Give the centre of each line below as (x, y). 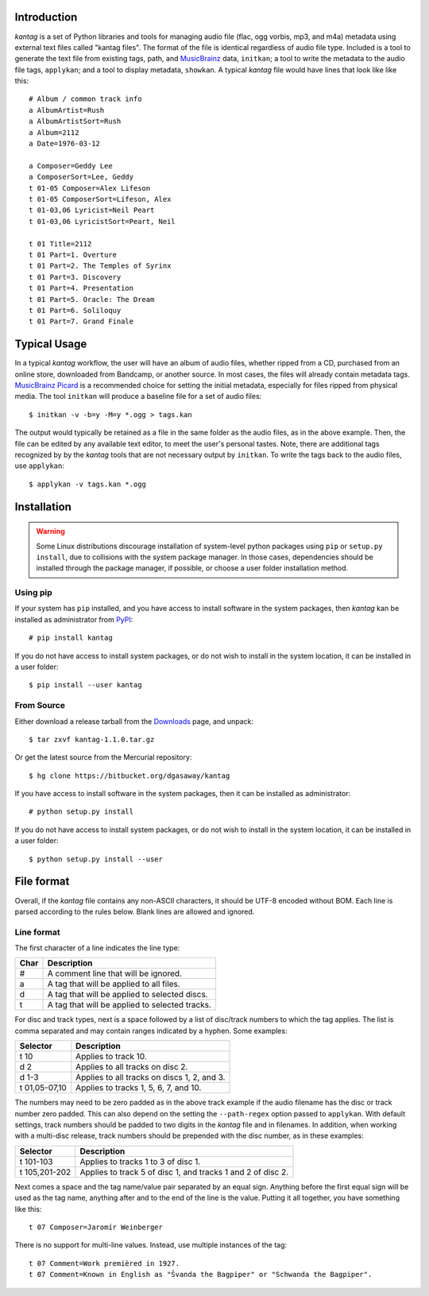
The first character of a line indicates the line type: (97, 948)
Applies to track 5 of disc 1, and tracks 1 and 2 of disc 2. (184, 1172)
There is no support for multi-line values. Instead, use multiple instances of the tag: (151, 1245)
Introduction (46, 17)
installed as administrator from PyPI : (74, 619)
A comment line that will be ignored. (115, 973)
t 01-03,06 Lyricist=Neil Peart (92, 210)
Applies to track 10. (111, 1057)
